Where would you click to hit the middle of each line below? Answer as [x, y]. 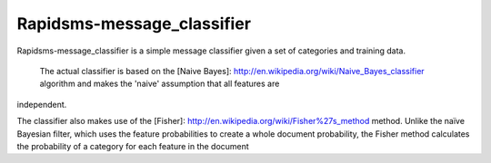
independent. [42, 104]
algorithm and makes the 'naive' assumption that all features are [160, 84]
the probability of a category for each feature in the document [133, 146]
